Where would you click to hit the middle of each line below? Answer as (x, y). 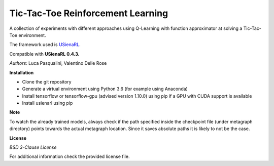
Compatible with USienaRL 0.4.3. (44, 54)
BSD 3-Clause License (33, 147)
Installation (22, 72)
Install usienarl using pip (47, 103)
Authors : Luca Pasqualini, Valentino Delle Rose (58, 63)
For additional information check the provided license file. (70, 156)
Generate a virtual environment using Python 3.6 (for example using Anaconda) (105, 89)
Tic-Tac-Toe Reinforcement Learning (89, 13)
